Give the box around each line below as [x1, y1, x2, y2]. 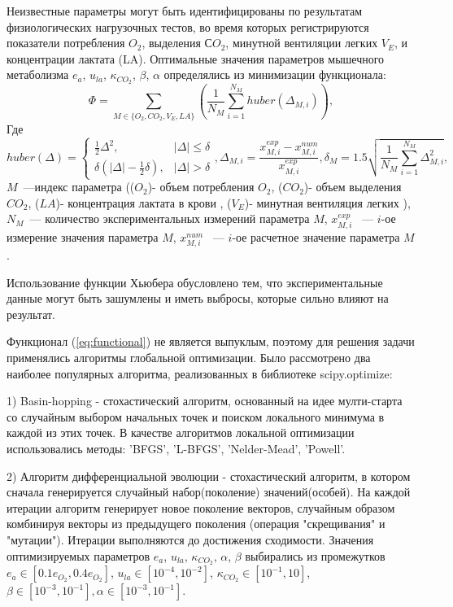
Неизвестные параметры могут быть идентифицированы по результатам [7, 2, 363, 19]
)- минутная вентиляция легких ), [244, 194, 411, 211]
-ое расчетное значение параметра [232, 228, 400, 245]
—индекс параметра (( [23, 178, 135, 195]
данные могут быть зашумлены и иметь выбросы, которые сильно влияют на [7, 290, 389, 307]
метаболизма [7, 66, 69, 83]
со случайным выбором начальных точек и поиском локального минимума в [7, 408, 385, 425]
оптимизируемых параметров [7, 547, 150, 564]
